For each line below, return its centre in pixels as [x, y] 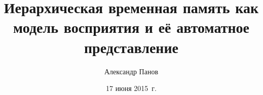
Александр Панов [131, 71]
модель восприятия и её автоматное [131, 27]
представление [131, 47]
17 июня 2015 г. [131, 88]
